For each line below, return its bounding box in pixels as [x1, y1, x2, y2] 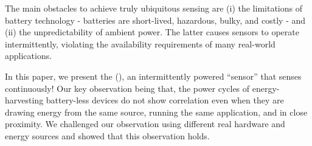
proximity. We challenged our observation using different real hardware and [5, 117, 285, 130]
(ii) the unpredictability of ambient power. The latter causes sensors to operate [5, 26, 299, 38]
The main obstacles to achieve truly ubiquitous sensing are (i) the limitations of [5, 2, 302, 14]
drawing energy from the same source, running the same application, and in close [5, 105, 308, 118]
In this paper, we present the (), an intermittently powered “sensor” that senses [5, 69, 302, 82]
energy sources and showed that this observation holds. [5, 129, 210, 142]
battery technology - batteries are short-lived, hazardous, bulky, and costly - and [5, 13, 306, 26]
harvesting [5, 94, 44, 106]
